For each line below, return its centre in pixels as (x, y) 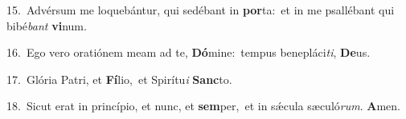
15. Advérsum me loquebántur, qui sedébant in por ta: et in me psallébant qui (201, 10)
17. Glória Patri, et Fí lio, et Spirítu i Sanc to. (119, 79)
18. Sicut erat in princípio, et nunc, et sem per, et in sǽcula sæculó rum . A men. (203, 106)
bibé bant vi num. (47, 25)
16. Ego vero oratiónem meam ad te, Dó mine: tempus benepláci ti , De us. (189, 52)
